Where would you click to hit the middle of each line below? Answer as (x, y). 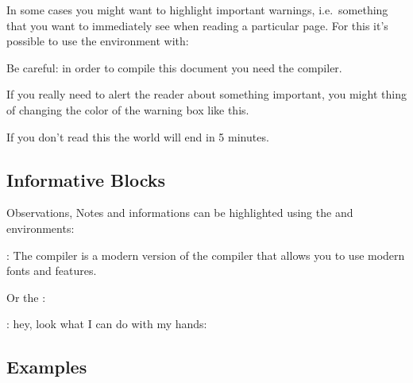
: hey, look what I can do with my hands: (107, 324)
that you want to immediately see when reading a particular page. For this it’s (197, 25)
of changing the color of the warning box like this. (128, 109)
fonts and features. (52, 271)
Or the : (26, 297)
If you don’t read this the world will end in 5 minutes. (138, 136)
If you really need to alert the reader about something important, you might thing (206, 94)
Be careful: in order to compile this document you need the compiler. (174, 67)
